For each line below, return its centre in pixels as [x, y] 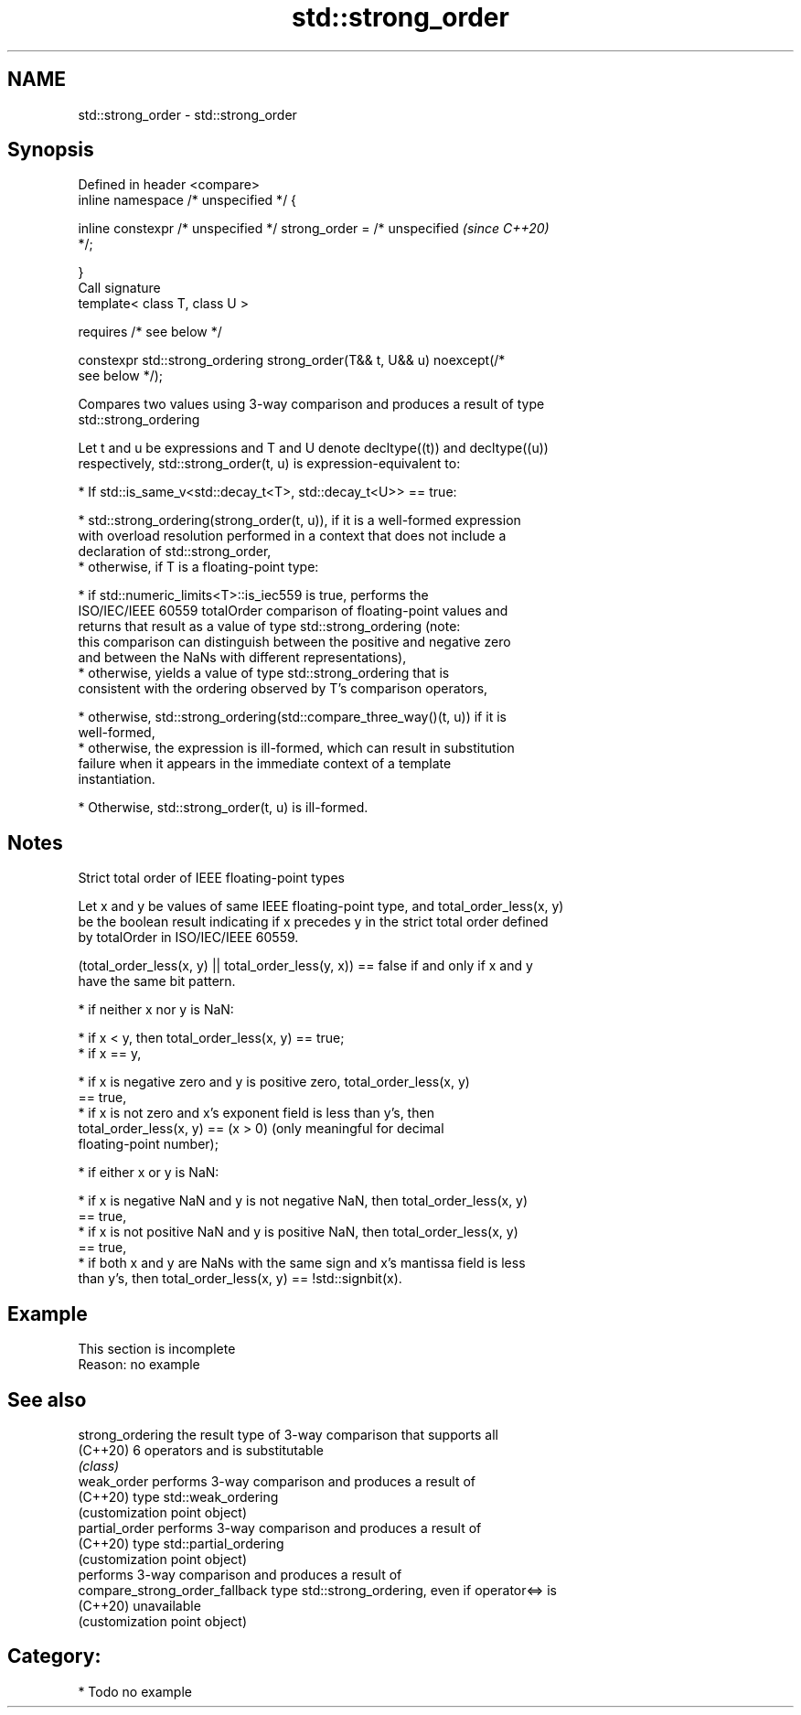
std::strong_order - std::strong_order [187, 114]
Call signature [119, 288]
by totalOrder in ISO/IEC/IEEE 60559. [188, 938]
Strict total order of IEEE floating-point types [211, 878]
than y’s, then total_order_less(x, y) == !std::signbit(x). [240, 1279]
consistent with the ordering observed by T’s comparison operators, [283, 689]
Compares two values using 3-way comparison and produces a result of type [311, 404]
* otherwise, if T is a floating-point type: [198, 567]
